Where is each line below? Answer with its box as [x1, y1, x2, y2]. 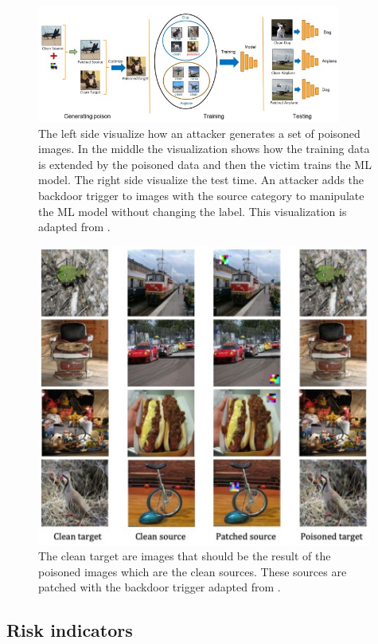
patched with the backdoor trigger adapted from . [38, 579, 281, 595]
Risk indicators [6, 618, 133, 642]
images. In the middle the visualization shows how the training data [38, 140, 370, 157]
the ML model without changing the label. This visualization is [38, 202, 347, 219]
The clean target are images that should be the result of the [38, 548, 331, 564]
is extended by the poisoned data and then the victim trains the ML [38, 155, 372, 172]
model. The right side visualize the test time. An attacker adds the [38, 171, 364, 188]
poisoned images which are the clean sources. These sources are [38, 563, 347, 579]
